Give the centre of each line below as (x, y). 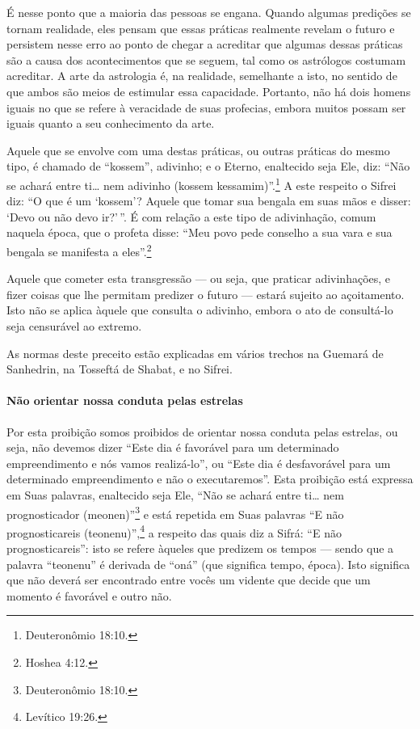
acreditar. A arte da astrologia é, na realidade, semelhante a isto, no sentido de (202, 76)
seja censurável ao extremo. (74, 326)
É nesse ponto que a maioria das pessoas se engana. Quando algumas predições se (209, 12)
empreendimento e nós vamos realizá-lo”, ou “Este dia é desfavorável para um (199, 463)
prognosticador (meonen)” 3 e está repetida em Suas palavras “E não (175, 512)
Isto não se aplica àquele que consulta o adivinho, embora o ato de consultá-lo (200, 310)
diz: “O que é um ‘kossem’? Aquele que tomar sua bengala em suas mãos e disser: (209, 201)
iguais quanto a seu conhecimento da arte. (111, 123)
